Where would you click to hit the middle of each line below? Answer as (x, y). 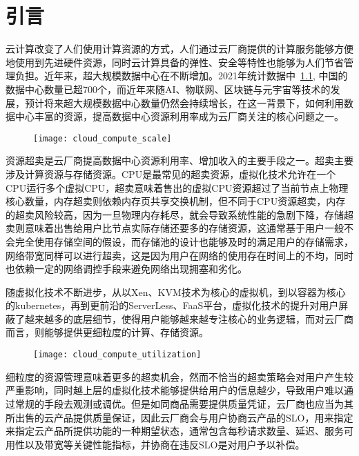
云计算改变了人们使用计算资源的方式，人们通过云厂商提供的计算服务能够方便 (179, 49)
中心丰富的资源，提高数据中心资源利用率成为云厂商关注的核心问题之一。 (179, 116)
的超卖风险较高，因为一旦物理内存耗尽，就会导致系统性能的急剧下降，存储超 (179, 214)
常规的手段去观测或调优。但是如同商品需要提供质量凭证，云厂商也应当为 (179, 403)
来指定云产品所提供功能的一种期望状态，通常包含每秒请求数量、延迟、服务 (175, 431)
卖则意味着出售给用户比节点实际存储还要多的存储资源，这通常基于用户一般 (175, 228)
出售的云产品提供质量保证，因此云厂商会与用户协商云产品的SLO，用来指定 (184, 417)
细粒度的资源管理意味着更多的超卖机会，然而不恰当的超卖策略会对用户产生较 (179, 376)
